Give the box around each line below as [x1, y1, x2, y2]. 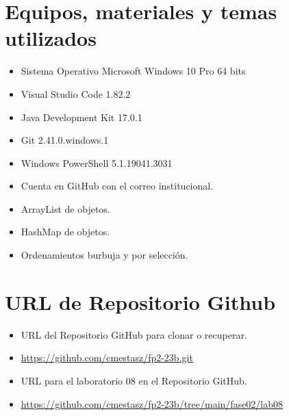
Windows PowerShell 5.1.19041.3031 [21, 155, 173, 170]
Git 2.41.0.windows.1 [21, 133, 109, 147]
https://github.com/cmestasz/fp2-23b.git [21, 350, 193, 365]
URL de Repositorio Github [5, 287, 276, 315]
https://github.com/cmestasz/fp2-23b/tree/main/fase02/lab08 [21, 396, 284, 411]
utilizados [5, 24, 97, 52]
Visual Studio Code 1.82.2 [21, 86, 131, 101]
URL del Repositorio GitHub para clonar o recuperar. [21, 327, 247, 341]
